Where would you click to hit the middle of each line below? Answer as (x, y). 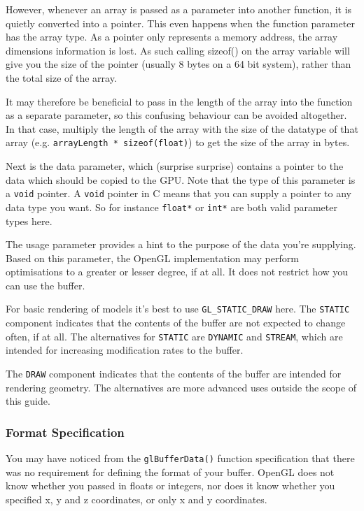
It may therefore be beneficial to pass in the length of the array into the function (179, 101)
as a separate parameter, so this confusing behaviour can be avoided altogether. (176, 115)
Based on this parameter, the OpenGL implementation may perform (152, 258)
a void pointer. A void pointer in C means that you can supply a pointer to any (178, 193)
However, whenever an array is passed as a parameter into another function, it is (179, 9)
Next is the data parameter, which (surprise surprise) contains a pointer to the (175, 166)
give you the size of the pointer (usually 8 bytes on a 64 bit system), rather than (178, 64)
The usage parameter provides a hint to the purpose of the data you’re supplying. (181, 244)
